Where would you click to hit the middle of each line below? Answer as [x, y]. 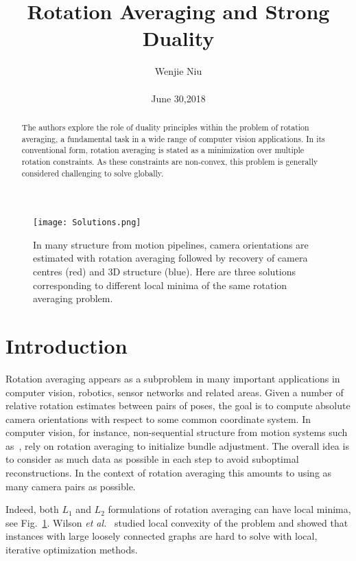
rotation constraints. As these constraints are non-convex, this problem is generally [170, 161]
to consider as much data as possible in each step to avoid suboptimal [152, 459]
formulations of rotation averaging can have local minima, [229, 509]
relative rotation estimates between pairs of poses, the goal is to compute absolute [178, 405]
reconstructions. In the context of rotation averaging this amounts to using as [169, 473]
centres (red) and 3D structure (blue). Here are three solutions [165, 272]
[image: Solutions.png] [87, 223]
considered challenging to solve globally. [93, 173]
